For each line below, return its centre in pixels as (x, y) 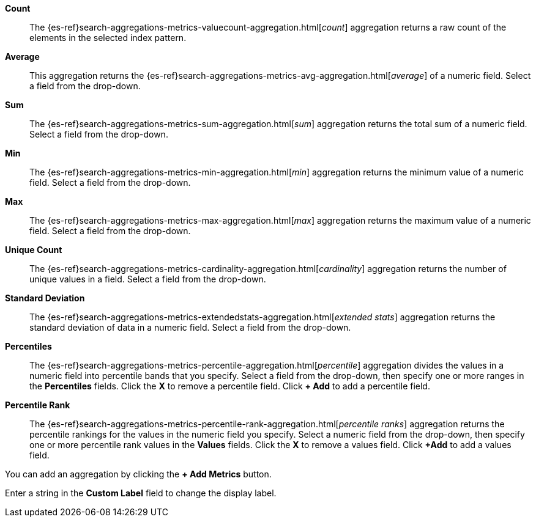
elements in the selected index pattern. (108, 38)
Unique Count (34, 250)
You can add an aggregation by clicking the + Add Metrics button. (138, 474)
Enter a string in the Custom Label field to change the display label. (141, 493)
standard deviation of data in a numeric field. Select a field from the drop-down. (190, 327)
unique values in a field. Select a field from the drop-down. (148, 279)
